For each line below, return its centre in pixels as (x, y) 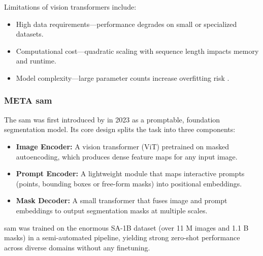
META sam (28, 100)
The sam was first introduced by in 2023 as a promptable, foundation (112, 119)
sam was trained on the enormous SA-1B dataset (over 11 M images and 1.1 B (126, 227)
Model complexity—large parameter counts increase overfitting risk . (123, 77)
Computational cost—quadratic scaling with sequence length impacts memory (137, 51)
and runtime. (36, 61)
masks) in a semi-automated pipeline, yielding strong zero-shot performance (122, 237)
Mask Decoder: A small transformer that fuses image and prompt (122, 200)
